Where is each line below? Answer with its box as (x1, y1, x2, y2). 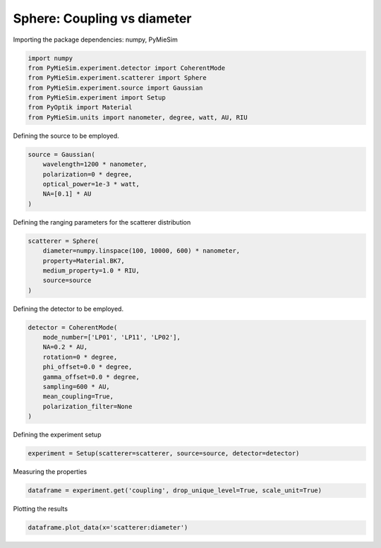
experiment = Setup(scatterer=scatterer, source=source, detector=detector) (28, 449, 300, 458)
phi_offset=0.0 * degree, (42, 363, 133, 371)
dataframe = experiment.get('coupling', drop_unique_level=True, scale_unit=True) (28, 487, 322, 494)
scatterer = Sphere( (28, 237, 99, 245)
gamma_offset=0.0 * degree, (42, 373, 140, 381)
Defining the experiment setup (13, 431, 102, 439)
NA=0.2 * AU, (42, 343, 88, 351)
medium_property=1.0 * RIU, (42, 266, 140, 275)
